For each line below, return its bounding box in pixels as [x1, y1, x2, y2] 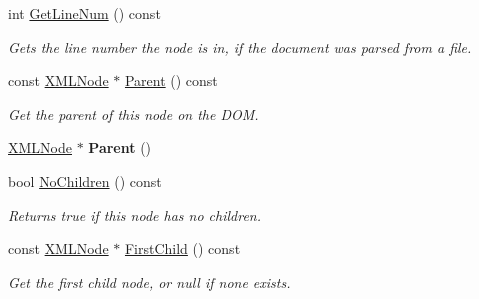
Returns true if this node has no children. [8, 204, 262, 225]
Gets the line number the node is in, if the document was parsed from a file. [8, 36, 472, 57]
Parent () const [124, 70, 218, 91]
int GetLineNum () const [8, 3, 161, 23]
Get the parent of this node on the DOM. [8, 103, 259, 124]
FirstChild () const [124, 238, 241, 259]
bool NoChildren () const [8, 170, 162, 191]
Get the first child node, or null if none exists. [8, 271, 291, 292]
